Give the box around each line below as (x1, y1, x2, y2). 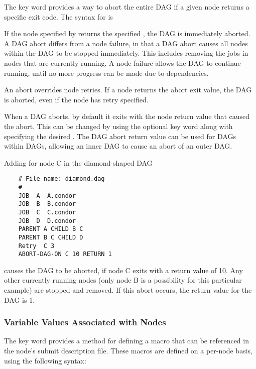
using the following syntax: (4, 355, 86, 365)
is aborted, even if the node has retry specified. (4, 94, 149, 104)
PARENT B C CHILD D (18, 233, 83, 241)
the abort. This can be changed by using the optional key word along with (4, 120, 233, 131)
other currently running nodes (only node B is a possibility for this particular (4, 275, 242, 285)
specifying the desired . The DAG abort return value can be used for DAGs (4, 131, 236, 141)
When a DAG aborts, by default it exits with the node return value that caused (4, 111, 250, 121)
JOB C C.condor (18, 208, 76, 216)
